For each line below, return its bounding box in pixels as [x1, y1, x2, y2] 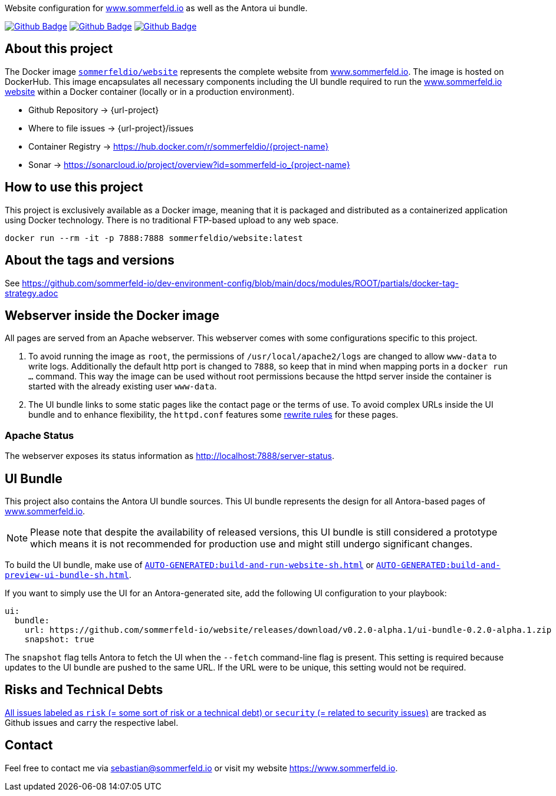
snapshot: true [24, 634, 94, 644]
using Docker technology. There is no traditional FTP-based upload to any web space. [5, 214, 339, 225]
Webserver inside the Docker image [5, 308, 220, 323]
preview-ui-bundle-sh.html [5, 570, 129, 580]
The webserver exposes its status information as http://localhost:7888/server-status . [5, 451, 335, 461]
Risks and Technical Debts [5, 682, 163, 698]
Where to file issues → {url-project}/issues [28, 123, 194, 133]
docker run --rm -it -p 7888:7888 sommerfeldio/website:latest [5, 233, 303, 243]
